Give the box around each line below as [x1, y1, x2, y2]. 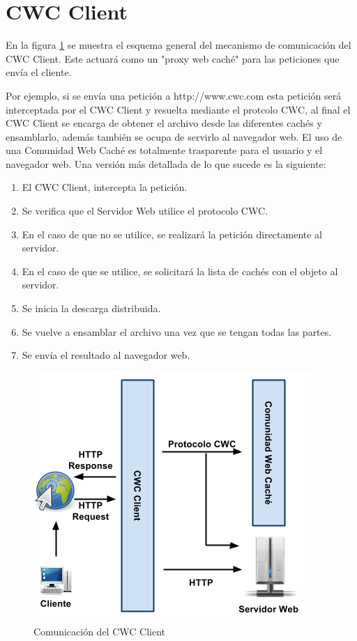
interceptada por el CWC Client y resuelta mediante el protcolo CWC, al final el [6, 102, 351, 116]
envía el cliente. [6, 65, 72, 79]
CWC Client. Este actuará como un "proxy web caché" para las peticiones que [6, 51, 340, 65]
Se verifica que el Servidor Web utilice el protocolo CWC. [22, 203, 268, 218]
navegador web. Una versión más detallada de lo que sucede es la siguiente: [6, 156, 326, 171]
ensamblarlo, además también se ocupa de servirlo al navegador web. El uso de [6, 129, 342, 144]
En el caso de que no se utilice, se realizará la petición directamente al [22, 226, 323, 241]
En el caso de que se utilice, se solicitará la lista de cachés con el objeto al [22, 263, 338, 278]
